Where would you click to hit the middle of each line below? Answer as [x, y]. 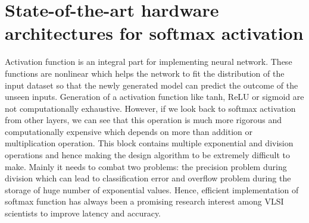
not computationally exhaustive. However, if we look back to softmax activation [150, 108]
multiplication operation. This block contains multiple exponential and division [149, 143]
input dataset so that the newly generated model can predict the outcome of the [152, 85]
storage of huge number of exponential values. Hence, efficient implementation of [152, 189]
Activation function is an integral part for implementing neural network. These [149, 62]
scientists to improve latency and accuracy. [83, 213]
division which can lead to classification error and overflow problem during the [148, 178]
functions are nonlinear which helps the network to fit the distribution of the [145, 73]
